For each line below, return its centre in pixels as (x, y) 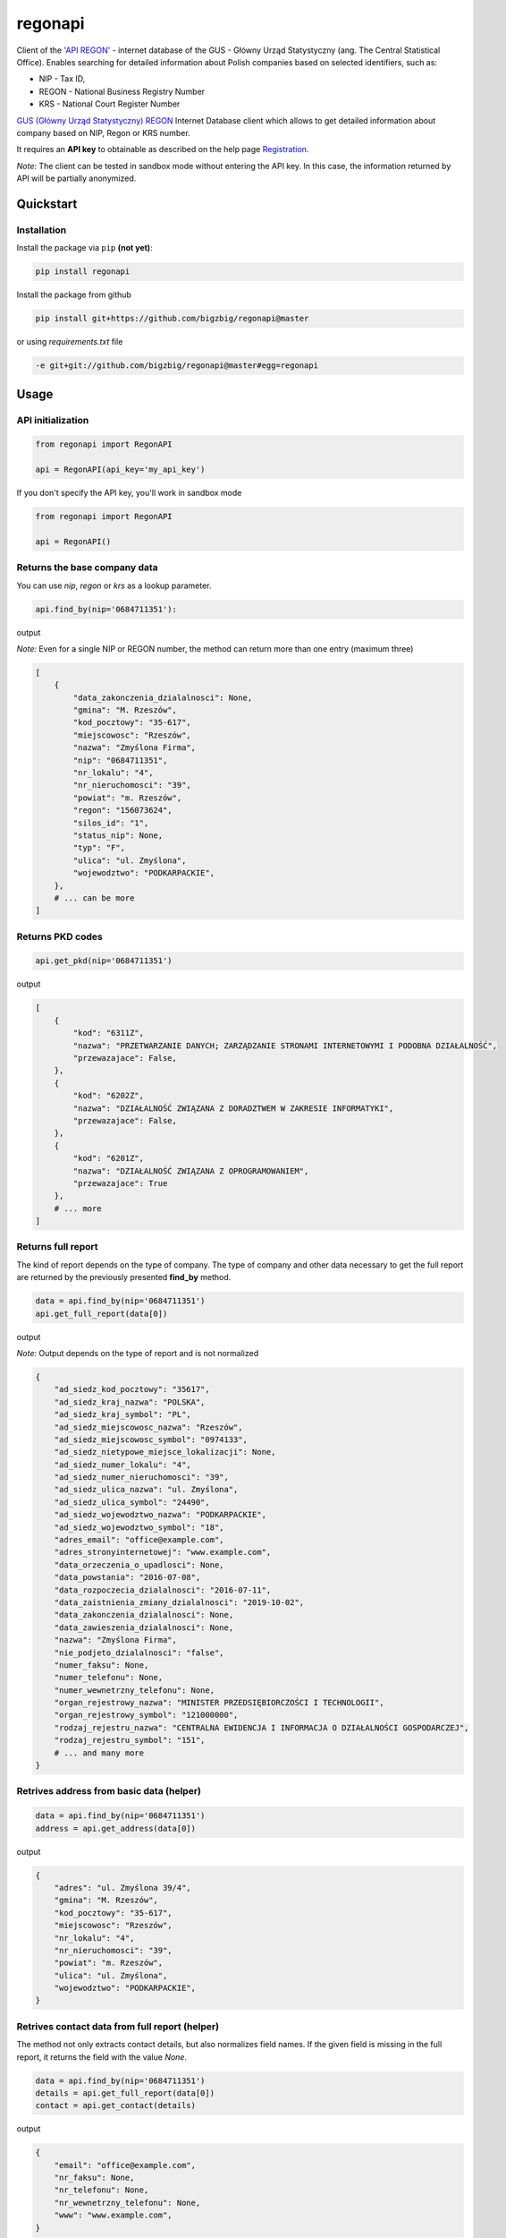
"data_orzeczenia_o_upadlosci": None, (139, 1565)
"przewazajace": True (120, 1183)
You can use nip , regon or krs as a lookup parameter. (114, 585)
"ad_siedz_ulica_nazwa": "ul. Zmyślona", (146, 1490)
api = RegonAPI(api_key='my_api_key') (120, 470)
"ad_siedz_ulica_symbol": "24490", (132, 1502)
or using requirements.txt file (70, 342)
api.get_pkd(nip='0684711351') (104, 961)
